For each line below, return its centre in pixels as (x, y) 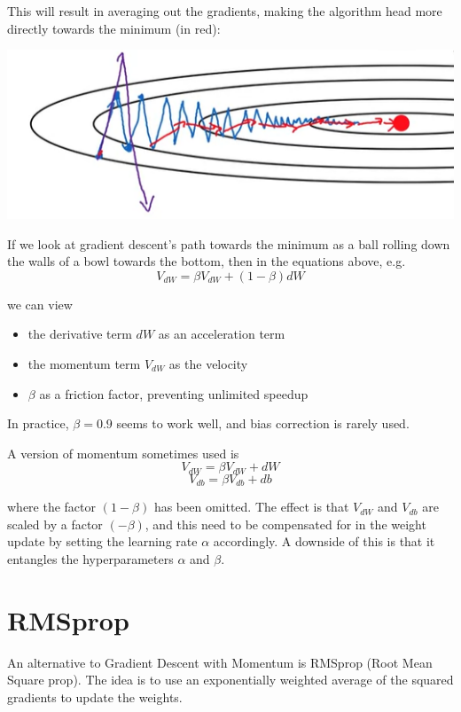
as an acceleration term (222, 334)
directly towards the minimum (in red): (114, 28)
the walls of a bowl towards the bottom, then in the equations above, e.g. (207, 261)
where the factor (52, 507)
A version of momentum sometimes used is (123, 453)
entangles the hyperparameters (90, 559)
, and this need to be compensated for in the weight (285, 524)
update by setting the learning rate (102, 541)
